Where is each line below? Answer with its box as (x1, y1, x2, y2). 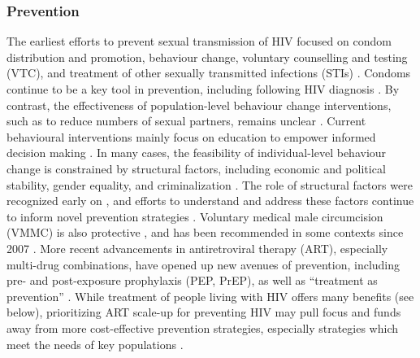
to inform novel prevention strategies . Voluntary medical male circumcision (6, 207, 383, 225)
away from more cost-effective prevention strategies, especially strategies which (6, 319, 399, 336)
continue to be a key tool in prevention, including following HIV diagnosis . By (6, 81, 400, 97)
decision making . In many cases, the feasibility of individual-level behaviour (6, 144, 387, 161)
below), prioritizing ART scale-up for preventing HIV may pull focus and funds (6, 303, 401, 321)
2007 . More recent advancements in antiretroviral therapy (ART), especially (6, 239, 388, 256)
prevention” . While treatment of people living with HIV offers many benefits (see (6, 287, 414, 304)
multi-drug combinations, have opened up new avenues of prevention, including (6, 255, 401, 273)
